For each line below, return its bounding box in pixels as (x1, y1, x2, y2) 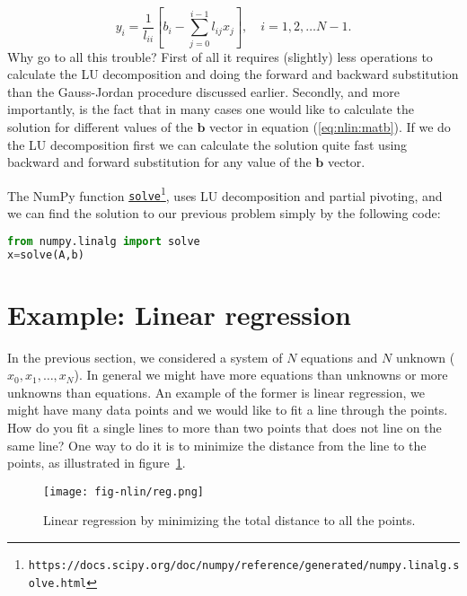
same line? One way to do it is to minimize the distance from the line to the (7, 435, 427, 454)
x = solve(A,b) (7, 248, 84, 261)
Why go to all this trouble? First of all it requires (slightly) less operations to (7, 47, 433, 66)
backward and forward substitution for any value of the (7, 153, 312, 171)
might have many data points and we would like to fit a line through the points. (7, 400, 448, 419)
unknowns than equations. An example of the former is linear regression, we (7, 382, 425, 401)
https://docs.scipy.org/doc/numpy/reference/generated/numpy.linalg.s (28, 559, 460, 572)
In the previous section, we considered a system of (7, 347, 283, 366)
